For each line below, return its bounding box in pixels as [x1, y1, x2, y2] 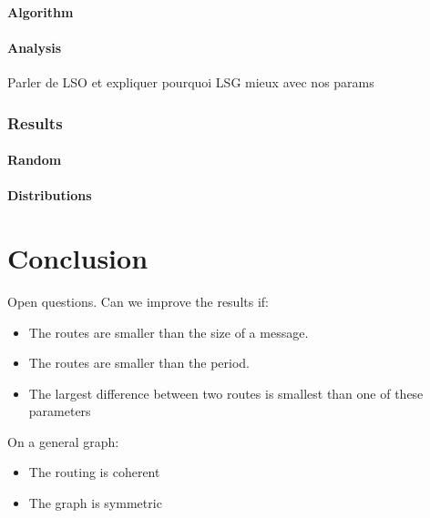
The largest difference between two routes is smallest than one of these [28, 383, 424, 402]
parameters [28, 401, 91, 421]
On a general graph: [7, 432, 119, 451]
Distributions [7, 186, 92, 205]
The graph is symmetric [28, 493, 162, 513]
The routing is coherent [28, 462, 160, 482]
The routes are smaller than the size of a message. [28, 322, 309, 341]
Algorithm [7, 2, 74, 21]
